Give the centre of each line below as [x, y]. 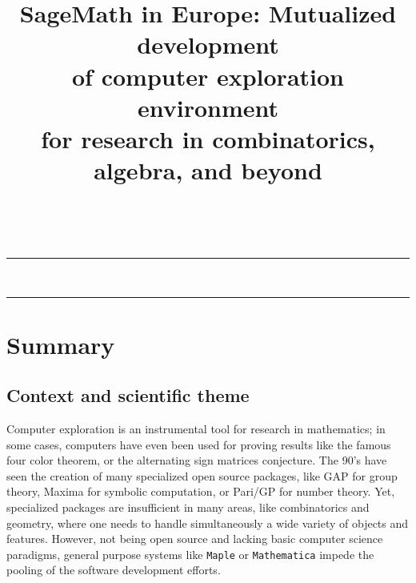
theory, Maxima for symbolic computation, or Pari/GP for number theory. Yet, [201, 491]
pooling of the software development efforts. [114, 570]
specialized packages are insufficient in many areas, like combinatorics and [188, 507]
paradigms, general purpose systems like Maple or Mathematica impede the [190, 554]
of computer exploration [208, 76]
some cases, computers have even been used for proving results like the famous [199, 444]
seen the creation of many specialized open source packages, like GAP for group [202, 475]
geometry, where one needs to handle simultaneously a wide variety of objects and [208, 523]
